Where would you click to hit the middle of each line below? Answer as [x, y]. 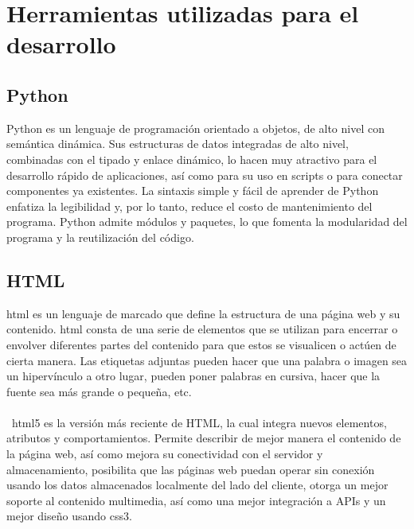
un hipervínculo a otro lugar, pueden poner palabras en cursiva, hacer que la [193, 376]
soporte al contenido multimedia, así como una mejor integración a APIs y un [196, 500]
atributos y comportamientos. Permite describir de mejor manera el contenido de [204, 438]
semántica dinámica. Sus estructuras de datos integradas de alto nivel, [178, 144]
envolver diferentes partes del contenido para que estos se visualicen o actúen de [201, 344]
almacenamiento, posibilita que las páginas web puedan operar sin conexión [191, 469]
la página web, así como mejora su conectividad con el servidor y [165, 454]
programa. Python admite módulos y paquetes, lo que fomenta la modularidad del [207, 222]
